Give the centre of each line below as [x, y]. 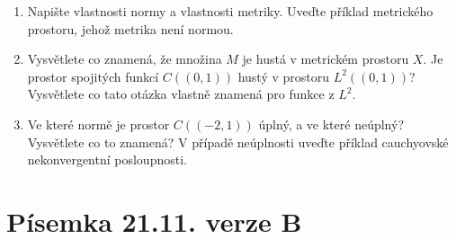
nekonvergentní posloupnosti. [107, 159]
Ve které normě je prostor [98, 124]
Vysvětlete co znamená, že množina [125, 59]
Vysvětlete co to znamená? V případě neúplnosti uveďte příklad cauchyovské [238, 142]
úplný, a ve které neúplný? [331, 124]
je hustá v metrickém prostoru [326, 59]
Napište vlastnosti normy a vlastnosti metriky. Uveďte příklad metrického [230, 11]
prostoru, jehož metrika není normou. [130, 28]
